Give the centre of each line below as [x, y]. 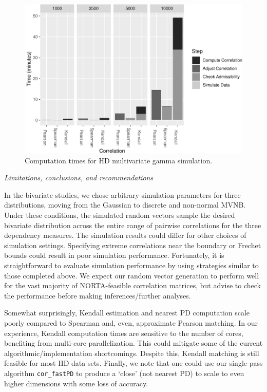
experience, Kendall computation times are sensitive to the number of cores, [124, 333]
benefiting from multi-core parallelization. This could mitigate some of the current [133, 343]
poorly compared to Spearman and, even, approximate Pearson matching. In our [131, 323]
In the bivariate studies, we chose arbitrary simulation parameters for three [122, 194]
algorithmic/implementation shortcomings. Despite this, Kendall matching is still [132, 353]
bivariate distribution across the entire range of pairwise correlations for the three [133, 225]
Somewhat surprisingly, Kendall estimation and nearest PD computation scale [127, 313]
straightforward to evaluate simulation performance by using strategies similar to [131, 265]
